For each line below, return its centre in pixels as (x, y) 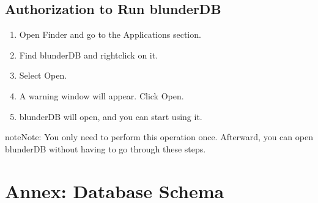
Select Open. (43, 75)
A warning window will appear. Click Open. (102, 95)
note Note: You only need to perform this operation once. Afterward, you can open (159, 137)
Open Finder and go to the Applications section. (110, 34)
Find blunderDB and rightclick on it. (89, 55)
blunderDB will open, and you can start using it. (111, 116)
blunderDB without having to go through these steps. (105, 148)
